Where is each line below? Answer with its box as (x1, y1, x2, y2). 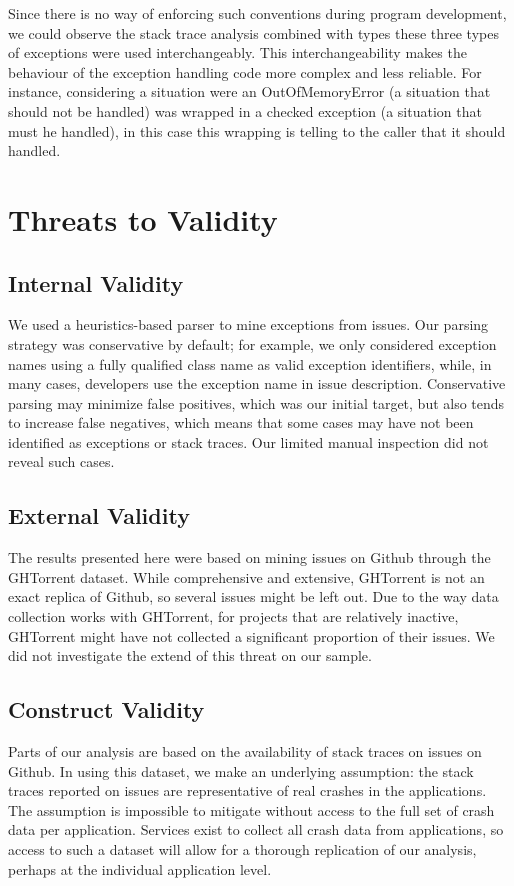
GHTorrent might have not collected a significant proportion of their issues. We (8, 625, 495, 646)
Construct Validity (8, 694, 205, 725)
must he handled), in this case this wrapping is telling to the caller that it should (8, 120, 506, 141)
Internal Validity (8, 267, 184, 298)
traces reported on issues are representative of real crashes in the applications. (8, 780, 487, 801)
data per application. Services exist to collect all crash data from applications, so (8, 819, 504, 840)
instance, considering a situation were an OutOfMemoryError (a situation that (8, 81, 491, 102)
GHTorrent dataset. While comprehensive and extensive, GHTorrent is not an (8, 566, 485, 587)
